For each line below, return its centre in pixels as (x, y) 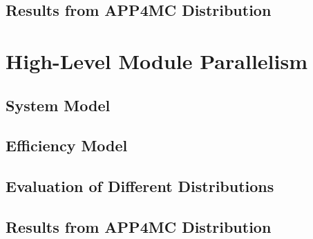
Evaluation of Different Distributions (140, 186)
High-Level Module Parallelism (156, 60)
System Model (58, 105)
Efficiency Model (67, 145)
